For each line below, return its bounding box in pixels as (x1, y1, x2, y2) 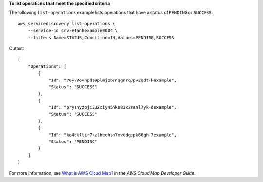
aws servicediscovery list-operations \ (18, 21, 115, 26)
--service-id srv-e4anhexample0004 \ (27, 28, 118, 34)
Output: (9, 45, 24, 51)
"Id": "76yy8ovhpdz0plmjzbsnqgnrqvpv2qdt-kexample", (48, 77, 177, 83)
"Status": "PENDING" (48, 139, 97, 144)
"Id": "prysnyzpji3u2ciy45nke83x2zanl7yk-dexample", (48, 105, 177, 110)
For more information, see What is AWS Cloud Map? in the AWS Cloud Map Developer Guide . (9, 170, 196, 176)
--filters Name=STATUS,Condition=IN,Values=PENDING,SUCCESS (27, 35, 175, 40)
